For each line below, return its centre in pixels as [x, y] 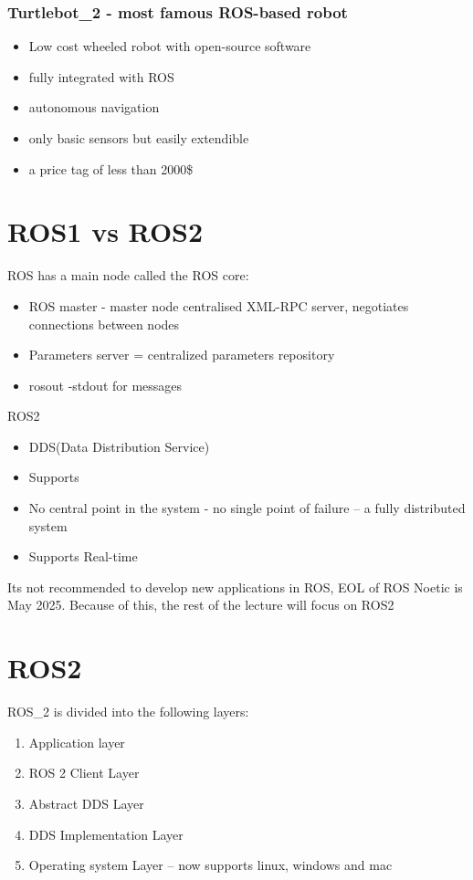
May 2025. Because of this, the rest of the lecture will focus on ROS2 [201, 605]
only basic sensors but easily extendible [139, 138]
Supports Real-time [83, 556]
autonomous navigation [94, 107]
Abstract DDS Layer [86, 803]
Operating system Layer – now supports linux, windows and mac [210, 865]
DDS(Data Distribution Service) [119, 446]
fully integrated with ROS [101, 76]
